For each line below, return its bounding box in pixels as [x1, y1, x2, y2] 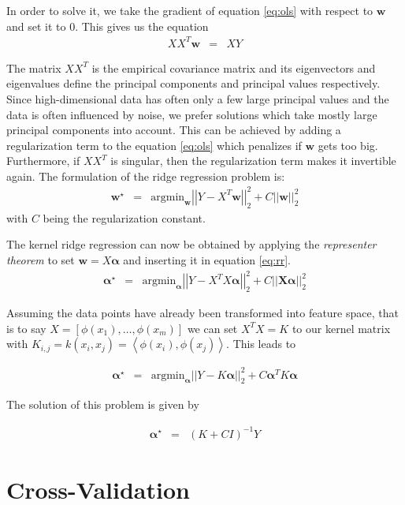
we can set [187, 320, 238, 336]
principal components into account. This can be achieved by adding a [6, 122, 341, 138]
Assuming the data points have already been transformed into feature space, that [6, 304, 399, 320]
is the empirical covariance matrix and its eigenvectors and [91, 59, 376, 76]
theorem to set [6, 251, 75, 267]
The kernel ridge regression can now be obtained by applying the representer [6, 236, 377, 252]
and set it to [6, 17, 66, 34]
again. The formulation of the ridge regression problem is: [6, 167, 285, 184]
